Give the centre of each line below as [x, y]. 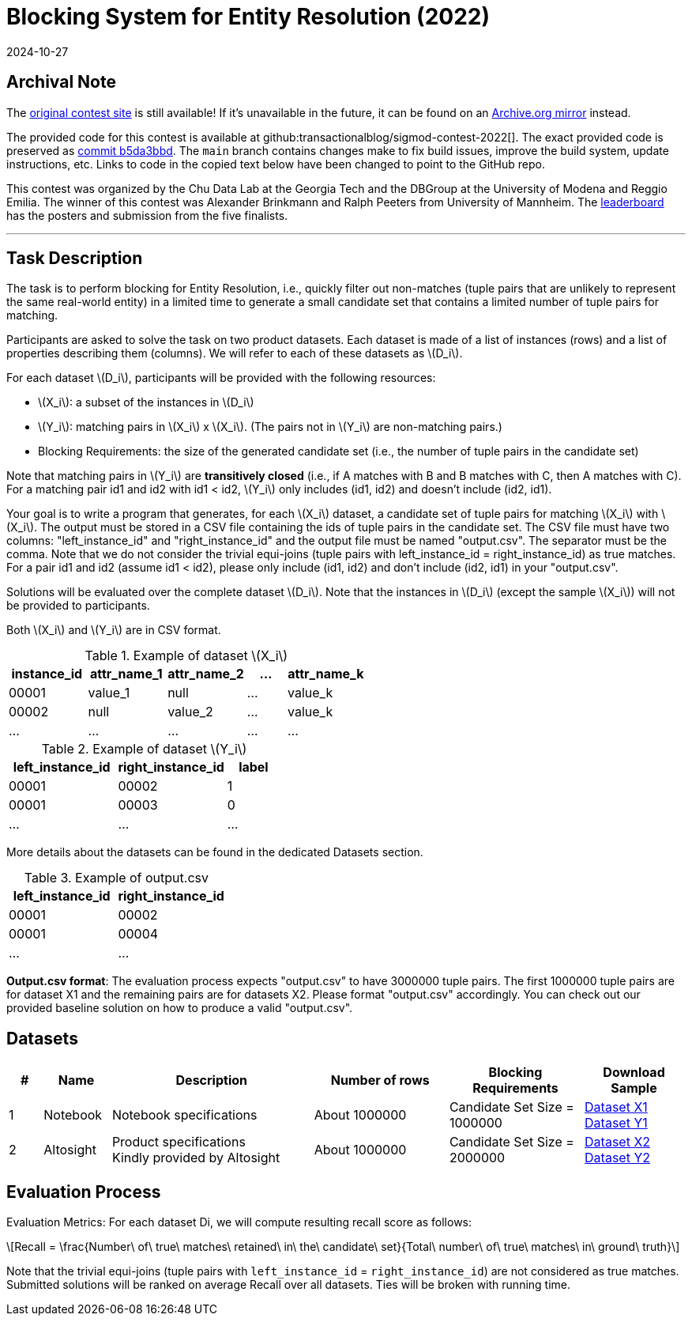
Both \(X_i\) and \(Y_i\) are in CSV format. [114, 630]
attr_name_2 [206, 674]
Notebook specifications [184, 1115]
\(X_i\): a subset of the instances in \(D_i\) [146, 402]
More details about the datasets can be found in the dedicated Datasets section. [215, 852]
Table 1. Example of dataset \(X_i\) [186, 656]
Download [634, 1073]
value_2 [190, 712]
